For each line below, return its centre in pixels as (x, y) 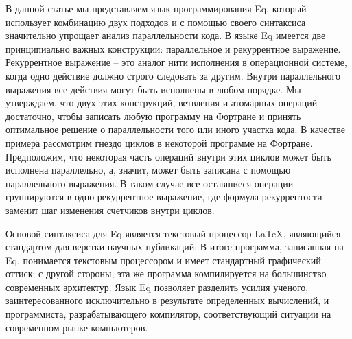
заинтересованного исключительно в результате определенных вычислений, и (167, 300)
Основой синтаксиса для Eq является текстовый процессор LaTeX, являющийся (173, 233)
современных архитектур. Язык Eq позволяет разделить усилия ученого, (157, 287)
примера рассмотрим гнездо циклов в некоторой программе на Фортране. (159, 142)
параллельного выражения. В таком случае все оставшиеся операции (150, 183)
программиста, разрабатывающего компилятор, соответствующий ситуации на (168, 314)
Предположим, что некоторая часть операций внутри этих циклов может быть (168, 156)
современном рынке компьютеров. (77, 327)
